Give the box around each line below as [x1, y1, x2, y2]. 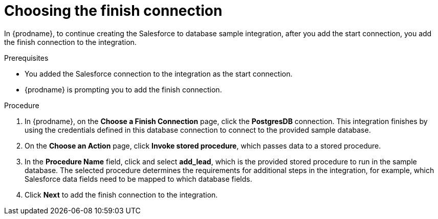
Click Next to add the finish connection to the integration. [25, 190, 218, 199]
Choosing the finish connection [4, 2, 223, 19]
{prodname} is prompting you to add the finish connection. [25, 85, 222, 94]
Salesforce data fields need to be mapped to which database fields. [25, 174, 252, 183]
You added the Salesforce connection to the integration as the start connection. [25, 69, 293, 78]
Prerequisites [4, 53, 49, 62]
